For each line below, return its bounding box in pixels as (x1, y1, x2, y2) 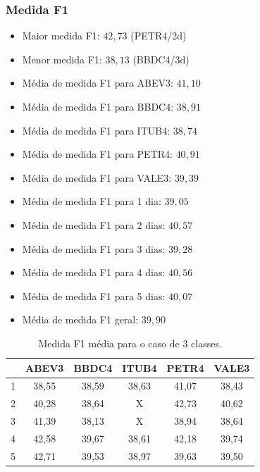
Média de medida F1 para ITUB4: (22, 123, 171, 137)
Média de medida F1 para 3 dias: (22, 241, 166, 256)
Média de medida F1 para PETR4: (22, 147, 173, 161)
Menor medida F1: (22, 51, 102, 66)
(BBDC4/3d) (132, 51, 190, 66)
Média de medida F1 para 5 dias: (22, 288, 166, 303)
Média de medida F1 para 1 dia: (22, 194, 161, 209)
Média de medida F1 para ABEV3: (22, 75, 173, 90)
